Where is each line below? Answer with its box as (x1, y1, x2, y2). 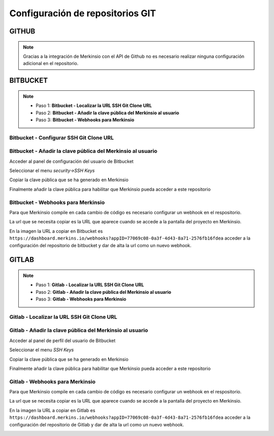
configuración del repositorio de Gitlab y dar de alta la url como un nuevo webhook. (9, 421, 184, 427)
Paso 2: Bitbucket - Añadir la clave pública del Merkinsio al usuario (36, 110, 180, 116)
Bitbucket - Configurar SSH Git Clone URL (9, 134, 114, 141)
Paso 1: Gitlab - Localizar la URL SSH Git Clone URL (36, 282, 144, 288)
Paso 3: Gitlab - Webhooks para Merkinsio (36, 296, 126, 302)
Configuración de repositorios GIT (9, 8, 156, 19)
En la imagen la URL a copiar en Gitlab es (9, 407, 96, 413)
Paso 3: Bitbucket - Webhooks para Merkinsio (36, 117, 134, 123)
